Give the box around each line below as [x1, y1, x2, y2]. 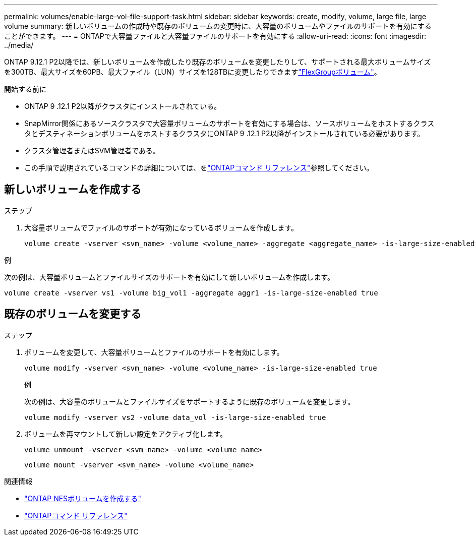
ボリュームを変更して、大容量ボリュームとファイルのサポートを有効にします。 [24, 347, 284, 356]
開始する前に [4, 85, 46, 93]
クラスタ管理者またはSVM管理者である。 [24, 146, 160, 155]
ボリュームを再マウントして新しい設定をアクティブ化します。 [24, 429, 227, 438]
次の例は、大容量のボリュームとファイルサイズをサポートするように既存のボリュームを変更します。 [24, 397, 355, 406]
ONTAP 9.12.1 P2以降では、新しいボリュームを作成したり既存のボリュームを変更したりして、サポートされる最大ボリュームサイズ [4, 57, 431, 66]
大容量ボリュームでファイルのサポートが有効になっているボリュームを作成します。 [24, 223, 299, 232]
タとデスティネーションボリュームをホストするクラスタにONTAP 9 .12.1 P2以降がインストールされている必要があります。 [24, 129, 425, 138]
